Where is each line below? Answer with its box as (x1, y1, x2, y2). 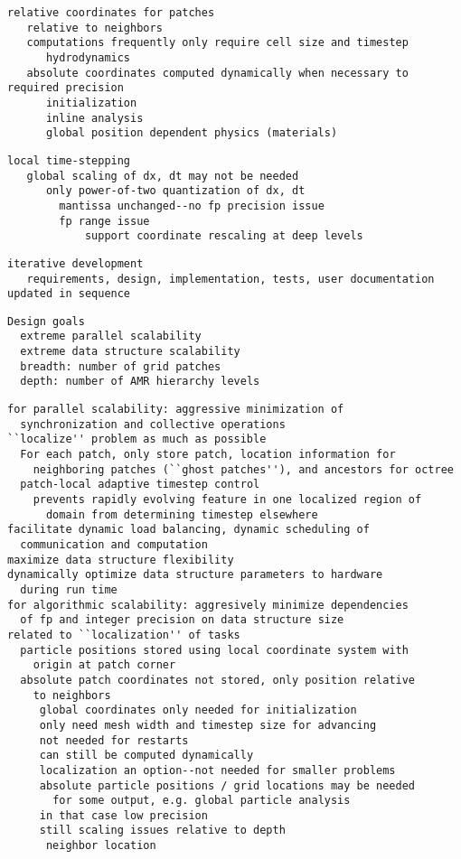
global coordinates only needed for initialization (39, 704, 357, 717)
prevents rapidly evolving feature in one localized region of (33, 493, 422, 507)
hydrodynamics (45, 51, 131, 64)
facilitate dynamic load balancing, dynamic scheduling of (7, 523, 370, 537)
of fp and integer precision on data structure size (20, 613, 344, 627)
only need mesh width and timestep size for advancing (39, 718, 377, 732)
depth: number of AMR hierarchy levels (20, 375, 260, 388)
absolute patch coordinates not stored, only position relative (20, 673, 416, 686)
